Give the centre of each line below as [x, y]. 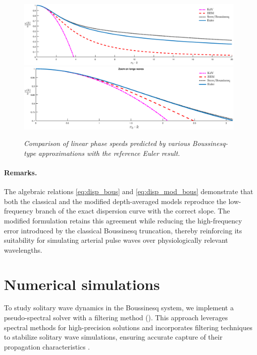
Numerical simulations [82, 284]
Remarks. [21, 172]
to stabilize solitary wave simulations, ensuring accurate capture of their [113, 337]
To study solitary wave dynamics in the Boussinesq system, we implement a [119, 308]
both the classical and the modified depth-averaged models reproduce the [115, 201]
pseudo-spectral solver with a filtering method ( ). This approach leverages [116, 318]
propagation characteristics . [47, 346]
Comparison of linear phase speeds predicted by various [107, 143]
